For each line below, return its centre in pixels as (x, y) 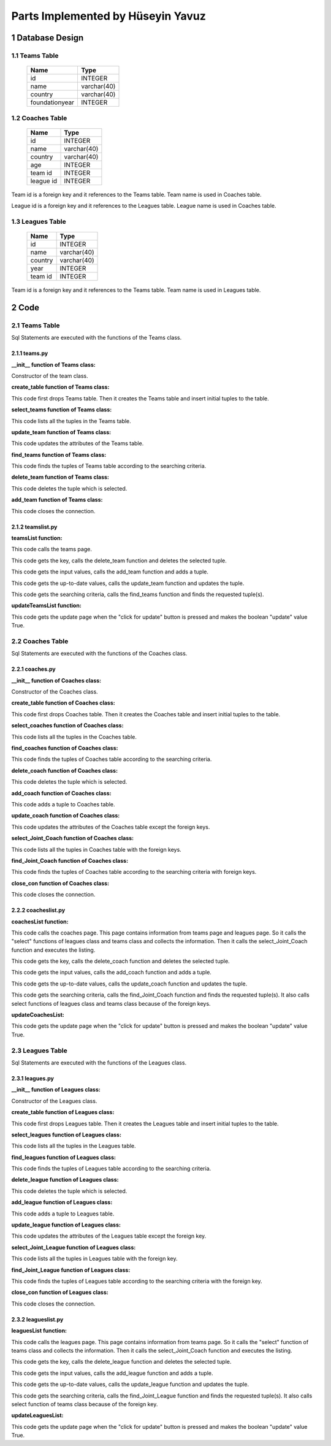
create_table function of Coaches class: (63, 703)
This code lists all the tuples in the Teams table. (71, 421)
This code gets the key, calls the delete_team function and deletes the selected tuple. (119, 560)
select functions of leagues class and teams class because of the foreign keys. (111, 1003)
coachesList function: (40, 921)
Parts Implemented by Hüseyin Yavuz (109, 16)
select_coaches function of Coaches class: (67, 725)
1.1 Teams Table (35, 55)
